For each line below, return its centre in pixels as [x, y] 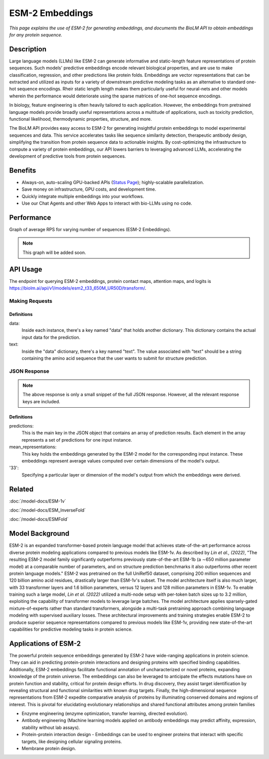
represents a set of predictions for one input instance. [77, 440]
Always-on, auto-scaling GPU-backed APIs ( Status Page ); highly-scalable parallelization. [113, 182]
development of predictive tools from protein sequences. [68, 156]
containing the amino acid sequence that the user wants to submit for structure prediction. [114, 358]
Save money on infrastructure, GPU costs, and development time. [89, 189]
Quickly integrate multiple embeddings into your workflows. [83, 196]
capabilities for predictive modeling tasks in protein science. [71, 629]
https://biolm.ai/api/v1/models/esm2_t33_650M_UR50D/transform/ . [78, 288]
